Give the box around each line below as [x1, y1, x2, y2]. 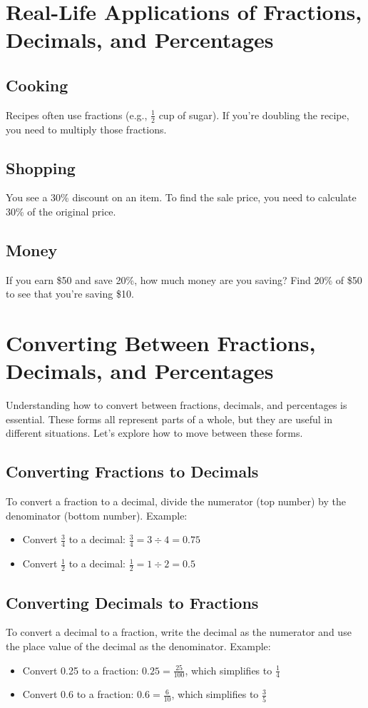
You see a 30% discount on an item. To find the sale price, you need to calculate [6, 190, 357, 205]
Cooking [6, 74, 68, 96]
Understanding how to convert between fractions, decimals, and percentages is [6, 398, 347, 413]
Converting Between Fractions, [6, 328, 316, 358]
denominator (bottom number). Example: [6, 507, 188, 522]
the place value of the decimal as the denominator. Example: [6, 638, 271, 653]
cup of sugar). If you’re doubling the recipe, [158, 107, 349, 122]
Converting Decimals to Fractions [6, 591, 259, 613]
